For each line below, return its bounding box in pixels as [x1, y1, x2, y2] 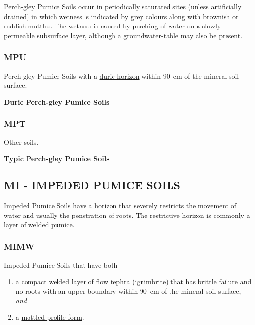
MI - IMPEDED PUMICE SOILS [4, 177, 180, 192]
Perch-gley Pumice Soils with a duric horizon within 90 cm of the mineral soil [4, 70, 239, 81]
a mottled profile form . [15, 312, 84, 322]
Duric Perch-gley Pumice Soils [4, 96, 110, 107]
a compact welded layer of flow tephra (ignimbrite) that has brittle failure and [15, 276, 252, 286]
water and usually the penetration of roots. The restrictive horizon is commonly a [4, 210, 250, 220]
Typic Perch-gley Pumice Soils [4, 153, 110, 163]
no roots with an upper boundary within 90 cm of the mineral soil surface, [15, 286, 241, 296]
